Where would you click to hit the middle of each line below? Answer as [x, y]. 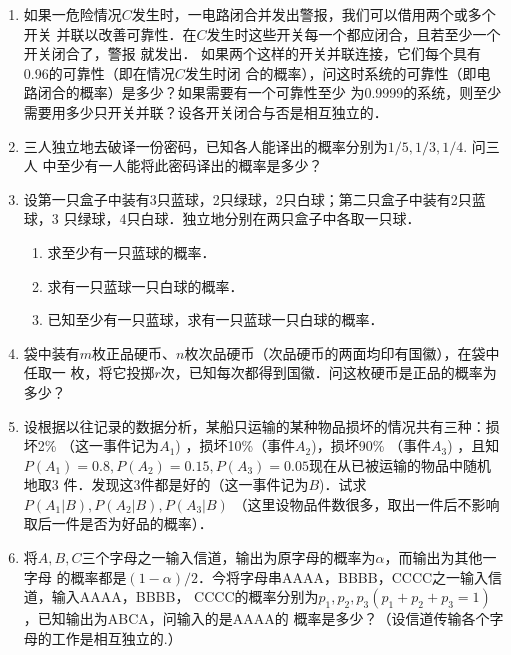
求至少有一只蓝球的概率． [131, 251]
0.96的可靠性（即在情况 [99, 72]
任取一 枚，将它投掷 [89, 372]
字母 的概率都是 [75, 576]
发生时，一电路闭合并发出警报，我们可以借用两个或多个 [313, 14]
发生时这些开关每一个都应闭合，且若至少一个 [353, 33]
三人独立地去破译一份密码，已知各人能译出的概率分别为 [205, 145]
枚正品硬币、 [134, 352]
